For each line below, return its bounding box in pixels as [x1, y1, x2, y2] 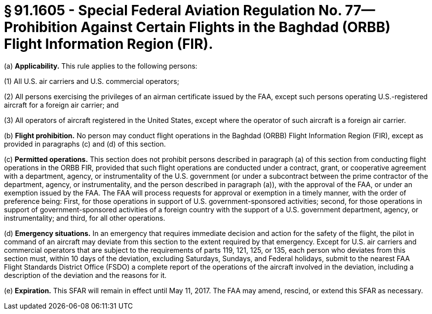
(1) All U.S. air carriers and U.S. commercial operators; [4, 77, 179, 85]
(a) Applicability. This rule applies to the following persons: [4, 61, 197, 70]
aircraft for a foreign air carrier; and [4, 100, 119, 109]
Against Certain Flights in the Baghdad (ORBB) [80, 19, 391, 36]
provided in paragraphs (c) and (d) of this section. [4, 139, 166, 148]
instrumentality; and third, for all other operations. [4, 213, 165, 222]
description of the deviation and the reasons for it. [4, 271, 167, 279]
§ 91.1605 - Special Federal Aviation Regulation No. [4, 2, 342, 19]
